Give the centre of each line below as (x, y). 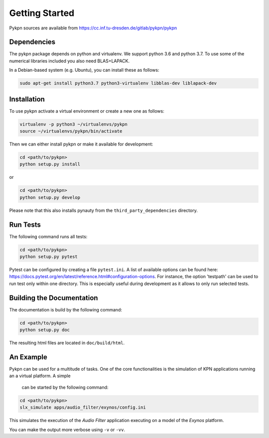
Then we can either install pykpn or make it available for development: (81, 144)
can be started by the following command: (65, 387)
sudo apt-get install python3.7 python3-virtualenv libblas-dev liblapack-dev (118, 83)
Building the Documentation (54, 298)
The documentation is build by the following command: (66, 309)
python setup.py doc (45, 330)
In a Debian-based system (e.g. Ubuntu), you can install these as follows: (84, 70)
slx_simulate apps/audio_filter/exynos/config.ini (83, 408)
